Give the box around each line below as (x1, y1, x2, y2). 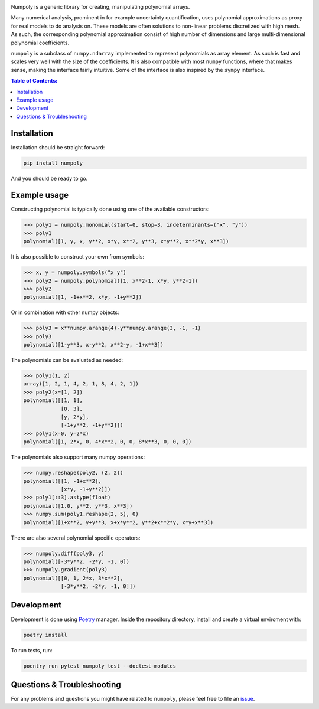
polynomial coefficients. (11, 39, 70, 46)
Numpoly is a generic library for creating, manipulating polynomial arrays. (11, 4, 190, 10)
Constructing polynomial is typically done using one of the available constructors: (11, 205, 210, 213)
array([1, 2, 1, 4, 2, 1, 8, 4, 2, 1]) (23, 381, 139, 387)
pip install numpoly (23, 159, 83, 166)
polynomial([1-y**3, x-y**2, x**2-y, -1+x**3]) (23, 341, 164, 348)
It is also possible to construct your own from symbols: (11, 253, 145, 260)
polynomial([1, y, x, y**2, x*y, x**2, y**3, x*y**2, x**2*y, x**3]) (23, 238, 229, 245)
